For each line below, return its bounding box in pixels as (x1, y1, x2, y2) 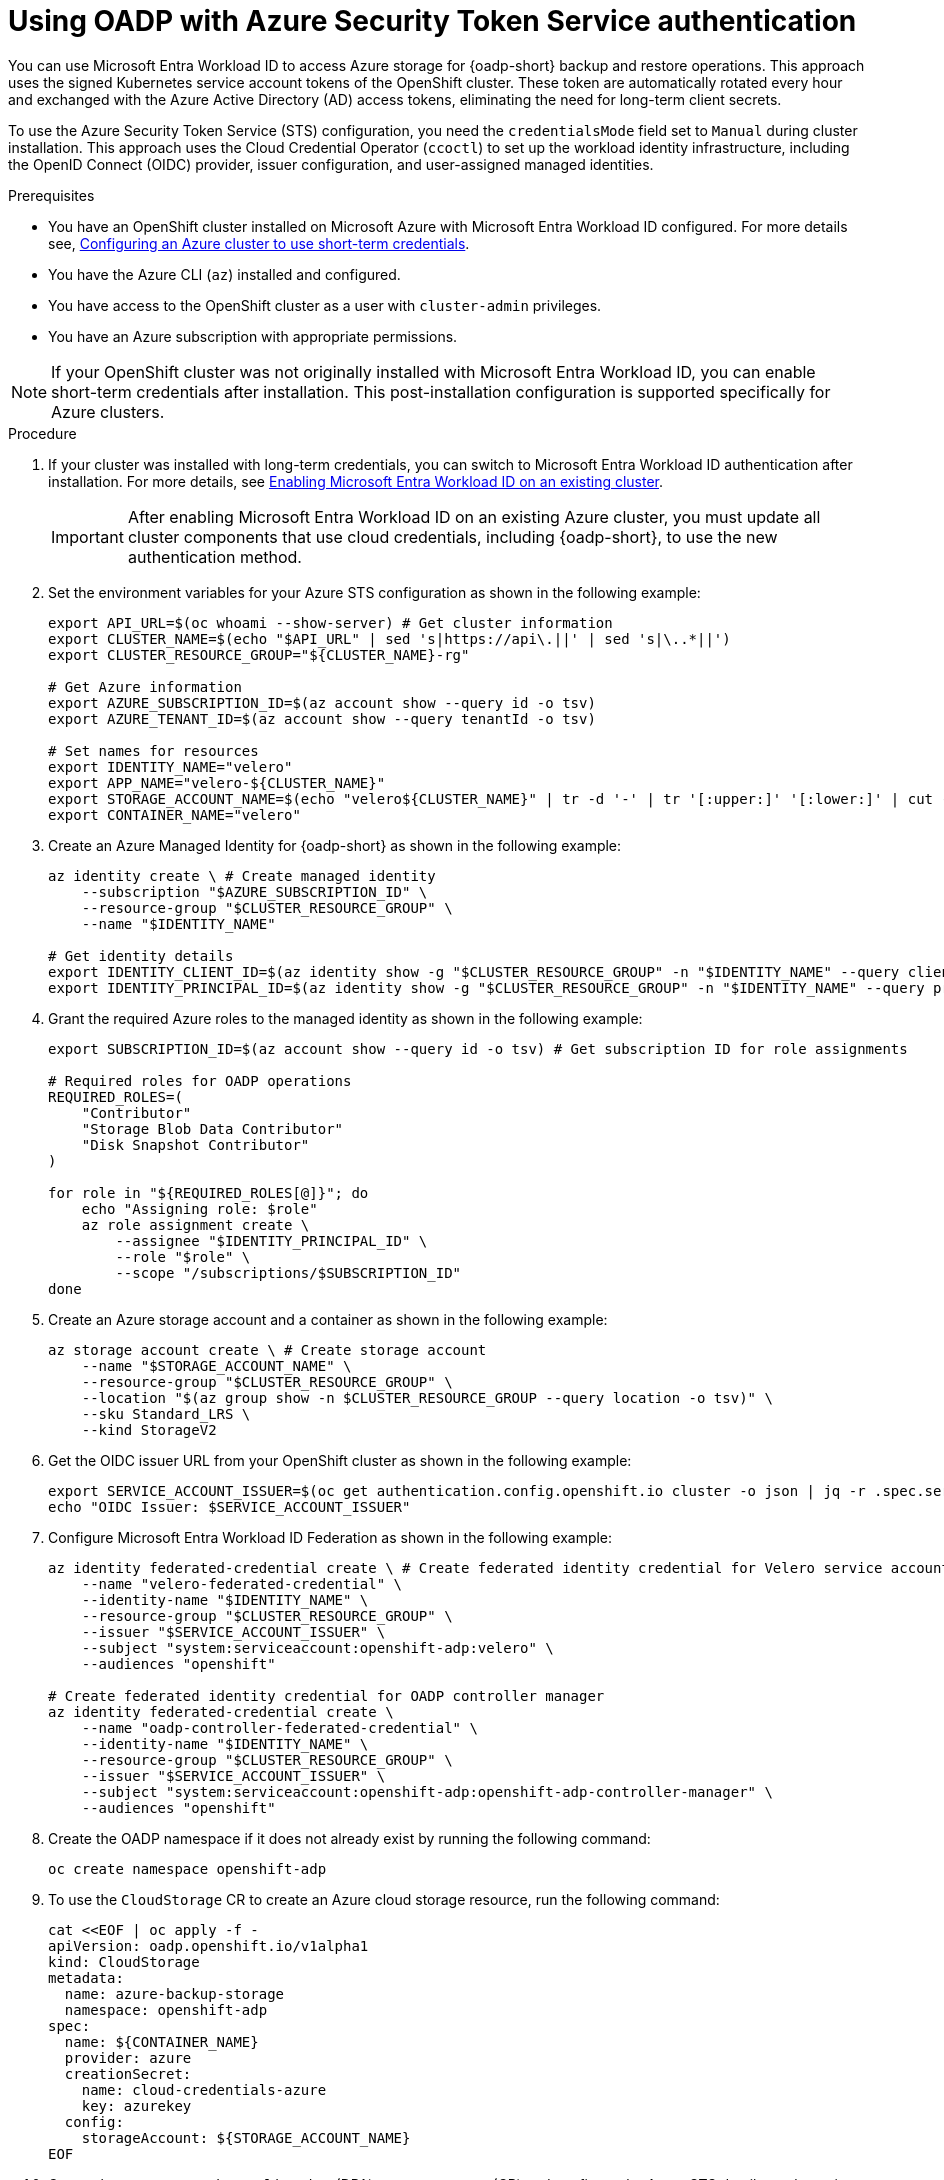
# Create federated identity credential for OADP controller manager (48, 1687, 605, 1704)
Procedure (8, 424, 77, 442)
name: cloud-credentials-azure (81, 2081, 327, 2098)
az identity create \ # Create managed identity (48, 867, 436, 884)
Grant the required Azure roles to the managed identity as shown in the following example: (48, 1009, 643, 1027)
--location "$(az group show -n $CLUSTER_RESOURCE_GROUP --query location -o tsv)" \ (81, 1389, 773, 1406)
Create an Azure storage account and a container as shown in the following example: (48, 1310, 608, 1328)
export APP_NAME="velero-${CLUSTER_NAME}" (48, 774, 386, 791)
